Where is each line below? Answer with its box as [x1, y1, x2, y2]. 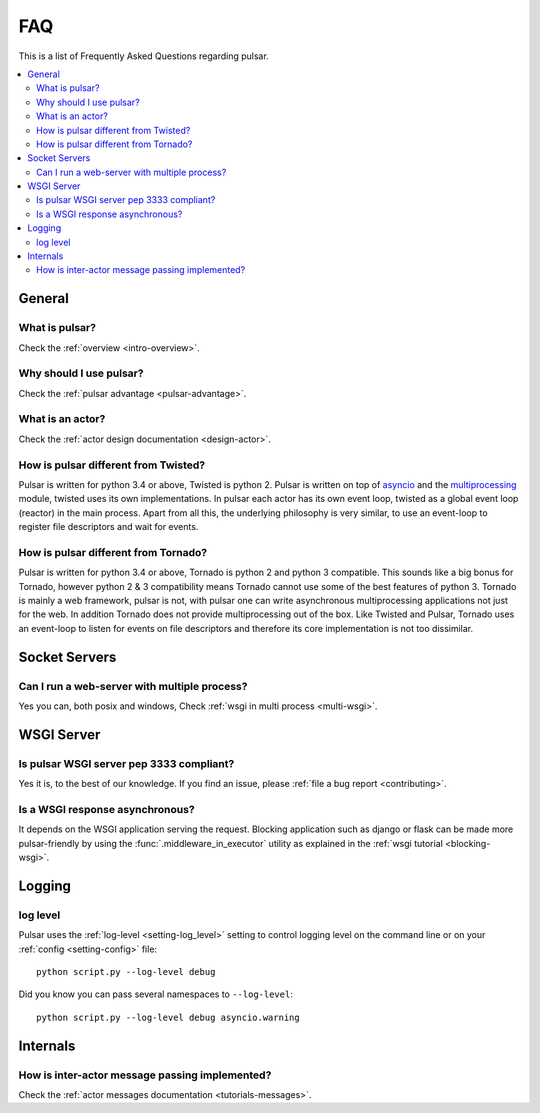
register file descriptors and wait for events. [18, 521, 199, 533]
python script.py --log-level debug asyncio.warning [36, 1011, 300, 1023]
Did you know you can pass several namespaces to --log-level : [18, 988, 294, 1000]
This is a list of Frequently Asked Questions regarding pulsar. [18, 50, 269, 62]
